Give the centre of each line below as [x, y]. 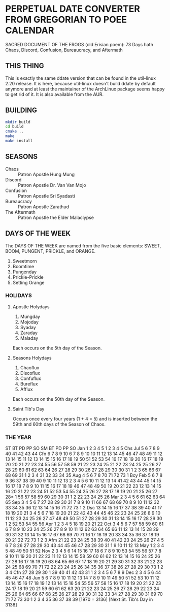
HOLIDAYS [19, 296]
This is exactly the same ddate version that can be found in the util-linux [81, 78]
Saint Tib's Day [28, 409]
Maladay [29, 338]
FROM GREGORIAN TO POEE [66, 20]
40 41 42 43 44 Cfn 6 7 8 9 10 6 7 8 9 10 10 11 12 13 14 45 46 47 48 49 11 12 [84, 454]
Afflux [26, 389]
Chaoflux [30, 367]
